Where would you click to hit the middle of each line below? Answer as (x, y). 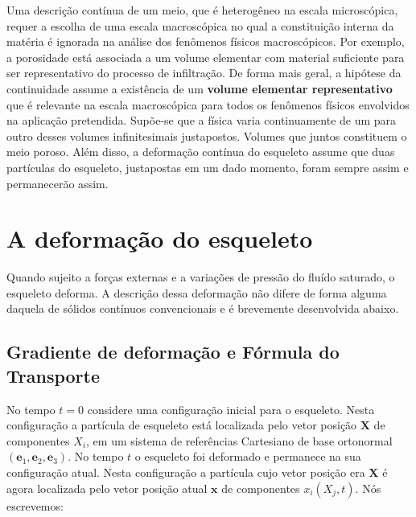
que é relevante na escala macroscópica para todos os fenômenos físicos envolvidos (208, 104)
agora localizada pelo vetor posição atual (107, 488)
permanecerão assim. (58, 183)
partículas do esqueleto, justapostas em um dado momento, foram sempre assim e (208, 167)
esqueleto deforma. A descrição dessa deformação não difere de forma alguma (197, 292)
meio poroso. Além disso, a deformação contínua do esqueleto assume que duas (201, 152)
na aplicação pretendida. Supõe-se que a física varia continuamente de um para (202, 120)
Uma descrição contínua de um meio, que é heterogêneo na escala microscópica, (202, 10)
